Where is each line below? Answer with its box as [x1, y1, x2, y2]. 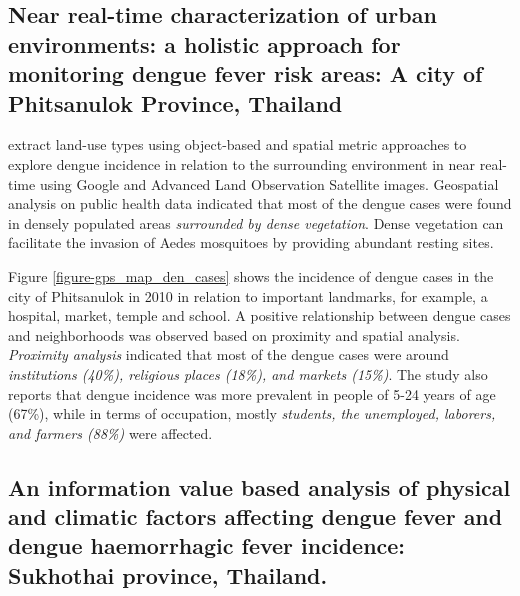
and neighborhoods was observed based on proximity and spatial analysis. [8, 324, 460, 345]
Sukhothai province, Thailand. [8, 559, 328, 590]
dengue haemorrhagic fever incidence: [8, 530, 406, 561]
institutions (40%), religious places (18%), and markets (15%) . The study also [8, 363, 488, 384]
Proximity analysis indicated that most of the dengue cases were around [8, 344, 449, 365]
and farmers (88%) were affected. [8, 422, 213, 443]
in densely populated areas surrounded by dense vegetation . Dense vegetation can [8, 212, 504, 233]
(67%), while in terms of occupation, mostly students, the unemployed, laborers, [8, 403, 496, 424]
